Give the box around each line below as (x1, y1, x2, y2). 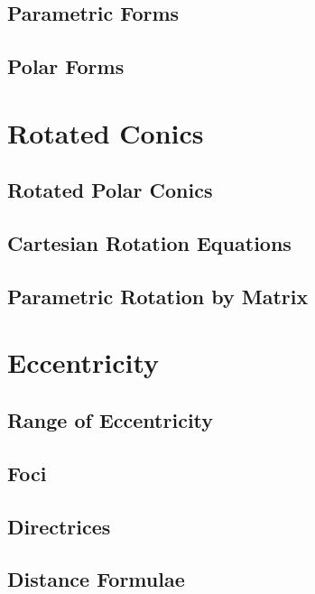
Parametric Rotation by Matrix (7, 282, 309, 310)
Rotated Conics (7, 114, 204, 151)
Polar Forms (7, 52, 125, 80)
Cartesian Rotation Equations (7, 229, 292, 257)
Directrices (7, 512, 111, 540)
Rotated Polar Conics (7, 176, 213, 204)
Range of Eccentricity (7, 406, 214, 434)
